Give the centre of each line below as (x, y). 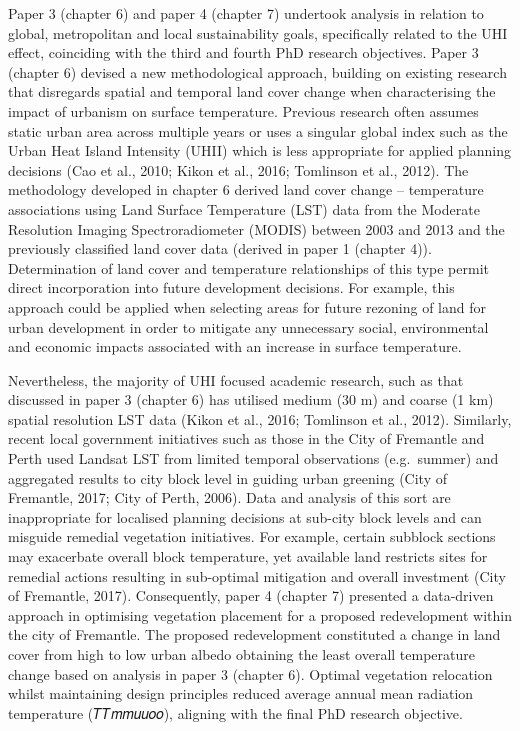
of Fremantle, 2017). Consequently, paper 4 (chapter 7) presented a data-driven (251, 595)
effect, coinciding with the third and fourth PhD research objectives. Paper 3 (243, 52)
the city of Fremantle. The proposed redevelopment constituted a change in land (254, 634)
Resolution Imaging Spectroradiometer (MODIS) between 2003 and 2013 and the (256, 228)
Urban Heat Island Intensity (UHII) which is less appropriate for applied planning (260, 150)
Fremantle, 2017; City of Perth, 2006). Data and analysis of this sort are (229, 497)
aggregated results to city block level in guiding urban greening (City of (227, 477)
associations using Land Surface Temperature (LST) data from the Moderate (244, 208)
